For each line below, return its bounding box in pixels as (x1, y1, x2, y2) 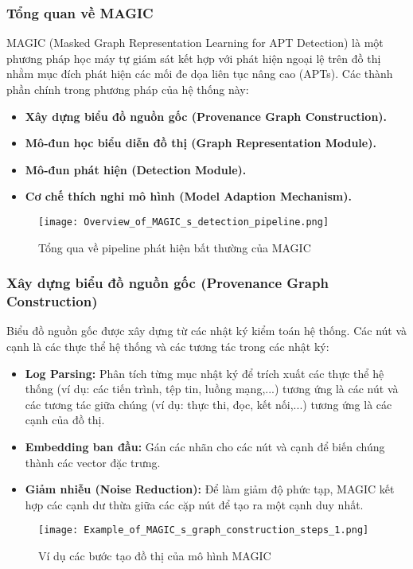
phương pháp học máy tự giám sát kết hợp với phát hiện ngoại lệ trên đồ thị (6, 49, 381, 66)
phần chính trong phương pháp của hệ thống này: (6, 81, 249, 97)
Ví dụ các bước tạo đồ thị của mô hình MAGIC (38, 547, 271, 563)
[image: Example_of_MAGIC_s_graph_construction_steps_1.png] (38, 524, 369, 536)
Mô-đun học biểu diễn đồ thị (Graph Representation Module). (25, 134, 376, 151)
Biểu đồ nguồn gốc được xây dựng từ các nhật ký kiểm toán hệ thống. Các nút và (6, 322, 407, 339)
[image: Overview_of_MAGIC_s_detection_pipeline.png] (38, 216, 329, 228)
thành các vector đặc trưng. (25, 454, 161, 470)
